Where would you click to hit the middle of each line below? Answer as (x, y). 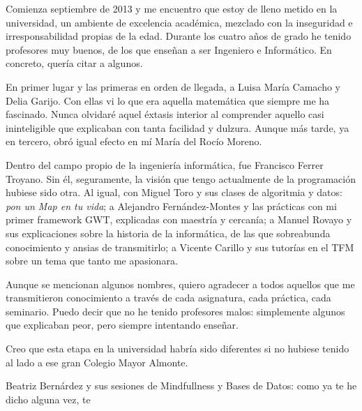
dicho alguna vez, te (48, 399)
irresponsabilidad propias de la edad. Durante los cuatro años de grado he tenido (179, 36)
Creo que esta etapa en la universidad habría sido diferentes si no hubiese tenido (178, 349)
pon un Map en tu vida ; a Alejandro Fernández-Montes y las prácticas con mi (171, 205)
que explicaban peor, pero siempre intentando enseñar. (122, 325)
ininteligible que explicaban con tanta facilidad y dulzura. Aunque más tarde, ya (178, 127)
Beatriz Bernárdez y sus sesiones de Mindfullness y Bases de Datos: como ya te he (181, 386)
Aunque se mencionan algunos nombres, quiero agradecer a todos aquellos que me (180, 284)
